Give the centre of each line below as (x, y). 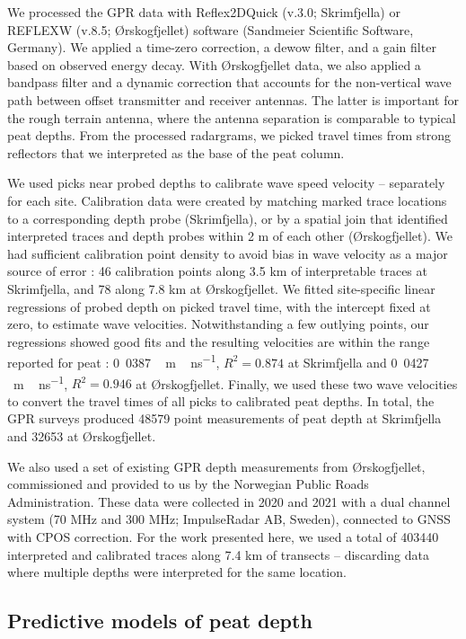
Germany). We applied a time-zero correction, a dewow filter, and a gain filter (222, 47)
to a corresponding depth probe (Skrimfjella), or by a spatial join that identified (228, 218)
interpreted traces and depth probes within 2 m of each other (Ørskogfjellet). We (230, 236)
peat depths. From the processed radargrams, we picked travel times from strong (229, 135)
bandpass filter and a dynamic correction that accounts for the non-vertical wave (229, 82)
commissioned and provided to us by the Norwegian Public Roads (188, 484)
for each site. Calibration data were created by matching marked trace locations (227, 200)
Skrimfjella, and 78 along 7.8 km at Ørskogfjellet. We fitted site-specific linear (221, 288)
